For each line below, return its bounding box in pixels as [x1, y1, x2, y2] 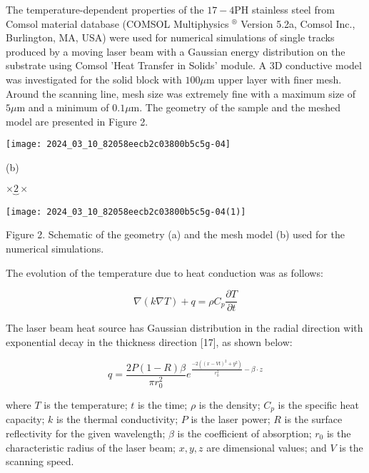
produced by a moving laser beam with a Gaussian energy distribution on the [6, 44, 345, 59]
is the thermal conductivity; [56, 412, 178, 427]
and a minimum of [28, 100, 109, 115]
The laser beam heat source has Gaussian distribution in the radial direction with [6, 320, 363, 335]
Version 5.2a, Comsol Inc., [241, 16, 355, 31]
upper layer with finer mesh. [218, 71, 342, 86]
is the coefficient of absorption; [177, 425, 312, 440]
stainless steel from [252, 2, 335, 16]
